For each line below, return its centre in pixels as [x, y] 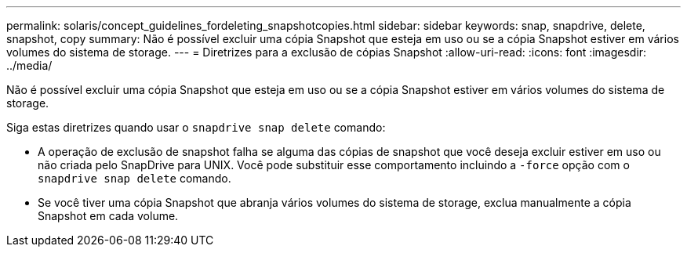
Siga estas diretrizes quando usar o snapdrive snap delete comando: [196, 127]
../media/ [29, 65]
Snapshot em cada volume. [108, 216]
